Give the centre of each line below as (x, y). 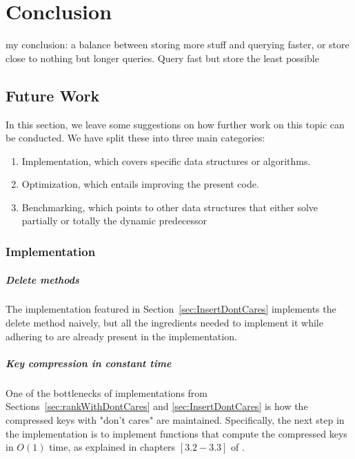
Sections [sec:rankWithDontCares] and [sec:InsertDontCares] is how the (157, 406)
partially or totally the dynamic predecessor (114, 221)
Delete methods (42, 279)
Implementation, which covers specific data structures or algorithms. (166, 160)
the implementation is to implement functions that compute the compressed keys (176, 433)
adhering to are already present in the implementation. (121, 336)
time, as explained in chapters (112, 447)
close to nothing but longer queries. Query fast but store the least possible (162, 58)
